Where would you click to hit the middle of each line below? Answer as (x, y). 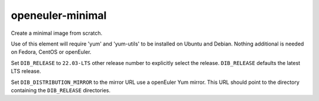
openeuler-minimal (59, 15)
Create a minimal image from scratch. (57, 33)
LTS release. (26, 71)
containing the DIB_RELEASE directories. (61, 90)
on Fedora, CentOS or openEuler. (51, 52)
